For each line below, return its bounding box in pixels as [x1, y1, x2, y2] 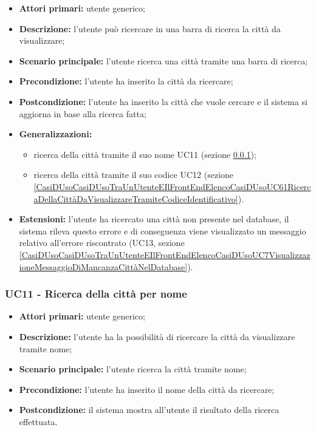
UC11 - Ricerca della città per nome [5, 286, 187, 301]
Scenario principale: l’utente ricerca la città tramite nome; [19, 363, 247, 375]
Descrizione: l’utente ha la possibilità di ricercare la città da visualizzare [19, 330, 295, 343]
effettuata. [19, 415, 58, 428]
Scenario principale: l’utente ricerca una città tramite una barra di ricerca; [19, 54, 308, 67]
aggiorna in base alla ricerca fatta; [19, 107, 146, 120]
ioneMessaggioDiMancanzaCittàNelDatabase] [19, 260, 188, 273]
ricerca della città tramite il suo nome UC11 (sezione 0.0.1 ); [33, 148, 256, 160]
